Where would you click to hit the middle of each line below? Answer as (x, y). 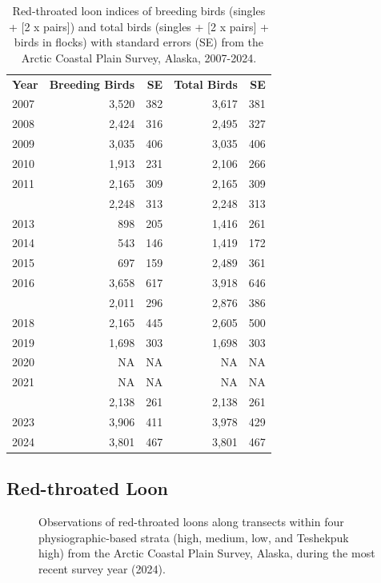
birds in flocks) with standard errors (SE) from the (138, 42)
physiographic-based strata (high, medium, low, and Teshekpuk (194, 537)
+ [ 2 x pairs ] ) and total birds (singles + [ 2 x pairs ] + (138, 26)
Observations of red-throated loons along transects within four (191, 522)
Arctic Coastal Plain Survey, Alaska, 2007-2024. (139, 57)
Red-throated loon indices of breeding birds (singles (139, 10)
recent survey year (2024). (102, 568)
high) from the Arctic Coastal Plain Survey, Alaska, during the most (207, 553)
